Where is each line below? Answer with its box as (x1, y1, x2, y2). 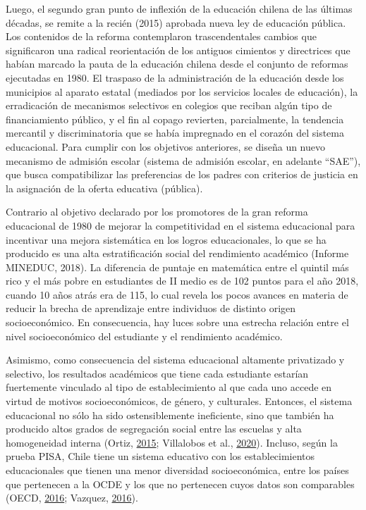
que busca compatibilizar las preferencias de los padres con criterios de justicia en (6, 167, 358, 182)
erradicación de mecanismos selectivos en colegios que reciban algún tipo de (6, 98, 332, 113)
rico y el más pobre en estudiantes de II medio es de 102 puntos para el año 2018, (6, 273, 359, 288)
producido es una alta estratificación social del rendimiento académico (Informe (6, 246, 349, 261)
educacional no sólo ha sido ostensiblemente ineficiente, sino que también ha (6, 407, 334, 422)
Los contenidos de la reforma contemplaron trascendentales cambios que (6, 29, 317, 44)
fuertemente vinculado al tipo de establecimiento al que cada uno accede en (6, 380, 332, 394)
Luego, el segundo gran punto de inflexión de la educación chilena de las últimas (6, 1, 353, 15)
